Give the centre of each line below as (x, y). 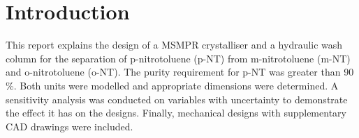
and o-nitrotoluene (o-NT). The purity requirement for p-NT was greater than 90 (180, 72)
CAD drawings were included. (69, 126)
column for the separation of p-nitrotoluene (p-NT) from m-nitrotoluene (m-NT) (178, 58)
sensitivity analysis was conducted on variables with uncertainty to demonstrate (177, 99)
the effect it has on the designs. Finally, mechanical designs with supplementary (176, 113)
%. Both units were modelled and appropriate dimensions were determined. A (172, 85)
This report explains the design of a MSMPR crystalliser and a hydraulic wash (174, 45)
